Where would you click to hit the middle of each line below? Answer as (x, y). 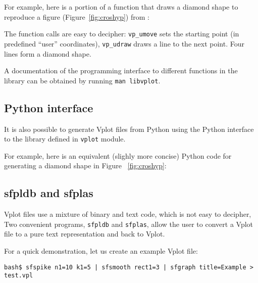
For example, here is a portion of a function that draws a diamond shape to (121, 7)
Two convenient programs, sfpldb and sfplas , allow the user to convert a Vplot (128, 224)
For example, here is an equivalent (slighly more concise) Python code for (118, 155)
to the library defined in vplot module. (65, 139)
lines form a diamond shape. (48, 53)
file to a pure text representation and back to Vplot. (85, 234)
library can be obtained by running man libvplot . (82, 80)
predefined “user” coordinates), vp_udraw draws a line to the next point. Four (124, 43)
